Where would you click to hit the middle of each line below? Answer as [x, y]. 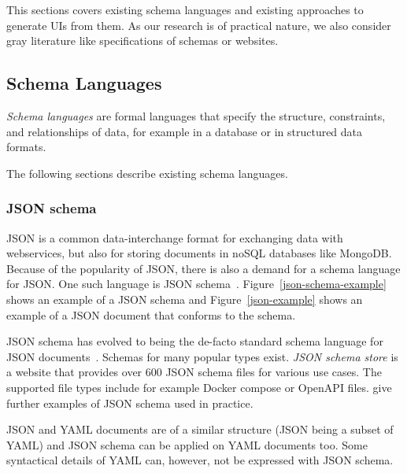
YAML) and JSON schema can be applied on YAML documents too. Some [187, 444]
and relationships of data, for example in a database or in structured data [185, 131]
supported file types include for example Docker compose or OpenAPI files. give [199, 387]
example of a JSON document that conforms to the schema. [151, 314]
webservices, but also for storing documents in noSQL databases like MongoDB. [199, 253]
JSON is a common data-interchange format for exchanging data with [175, 237]
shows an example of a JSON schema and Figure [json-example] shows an [185, 299]
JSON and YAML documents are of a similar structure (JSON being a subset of [200, 429]
